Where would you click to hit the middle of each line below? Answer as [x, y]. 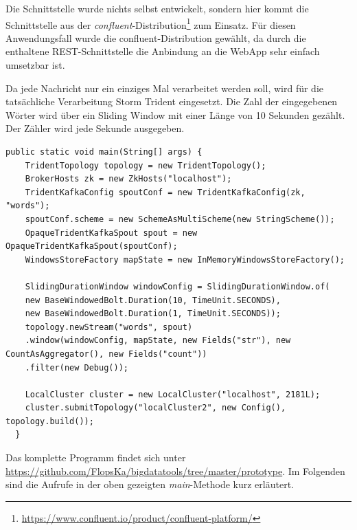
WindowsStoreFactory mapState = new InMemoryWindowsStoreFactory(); [185, 260]
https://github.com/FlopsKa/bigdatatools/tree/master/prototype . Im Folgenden [175, 471]
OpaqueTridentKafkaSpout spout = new [111, 233]
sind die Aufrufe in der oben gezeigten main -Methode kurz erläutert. [150, 484]
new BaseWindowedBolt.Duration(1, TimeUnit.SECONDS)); [153, 314]
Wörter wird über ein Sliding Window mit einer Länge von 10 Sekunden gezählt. [175, 114]
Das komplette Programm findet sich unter [96, 457]
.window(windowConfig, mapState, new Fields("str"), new [158, 341]
